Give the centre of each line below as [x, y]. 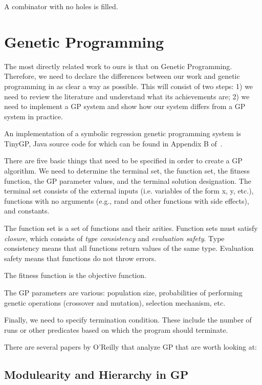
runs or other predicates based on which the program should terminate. [116, 329]
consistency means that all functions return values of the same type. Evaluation [129, 248]
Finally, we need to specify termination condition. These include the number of [128, 320]
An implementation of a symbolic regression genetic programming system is [123, 133]
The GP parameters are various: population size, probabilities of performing [123, 292]
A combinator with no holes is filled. [61, 6]
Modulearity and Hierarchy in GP [96, 375]
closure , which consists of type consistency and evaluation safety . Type [114, 238]
